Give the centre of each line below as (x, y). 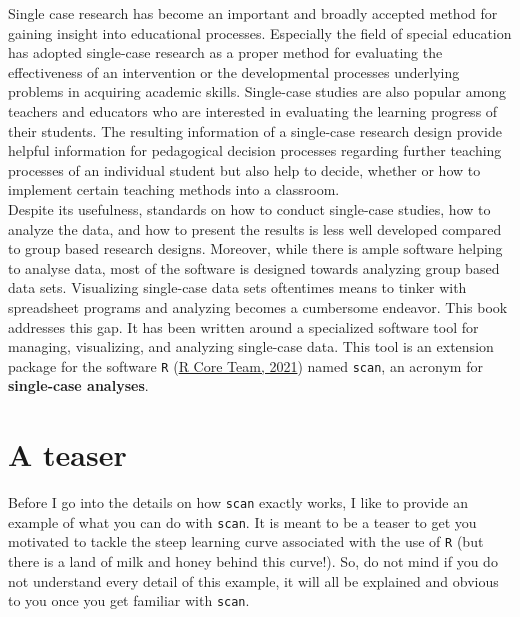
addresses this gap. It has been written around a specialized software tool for (243, 326)
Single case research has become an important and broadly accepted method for (253, 13)
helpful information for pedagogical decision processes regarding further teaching (255, 150)
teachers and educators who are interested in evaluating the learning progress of (253, 110)
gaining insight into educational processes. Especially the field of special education (260, 32)
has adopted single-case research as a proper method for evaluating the (225, 52)
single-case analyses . (78, 385)
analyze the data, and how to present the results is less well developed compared (255, 228)
